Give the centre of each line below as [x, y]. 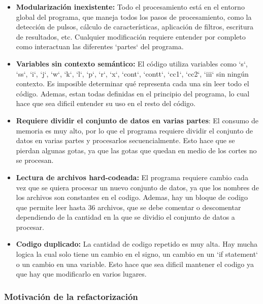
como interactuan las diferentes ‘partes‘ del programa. [100, 46]
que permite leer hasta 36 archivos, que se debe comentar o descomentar [128, 207]
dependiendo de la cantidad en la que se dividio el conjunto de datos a [125, 217]
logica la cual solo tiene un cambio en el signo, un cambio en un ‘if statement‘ [137, 254]
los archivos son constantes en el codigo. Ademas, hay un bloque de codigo [132, 197]
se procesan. [35, 160]
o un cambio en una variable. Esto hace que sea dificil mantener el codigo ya [135, 264]
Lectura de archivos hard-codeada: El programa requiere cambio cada [132, 177]
